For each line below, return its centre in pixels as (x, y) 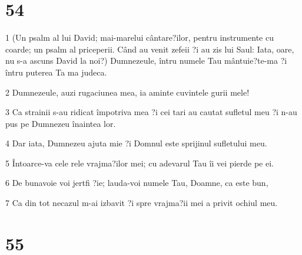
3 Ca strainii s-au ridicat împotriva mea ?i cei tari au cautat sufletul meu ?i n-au (151, 112)
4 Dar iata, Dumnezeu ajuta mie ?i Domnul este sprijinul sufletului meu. (136, 143)
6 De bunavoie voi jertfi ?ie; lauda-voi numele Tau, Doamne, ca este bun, (137, 183)
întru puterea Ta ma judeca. (56, 72)
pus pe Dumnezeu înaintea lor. (61, 123)
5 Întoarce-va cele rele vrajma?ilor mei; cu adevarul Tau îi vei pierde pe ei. (140, 163)
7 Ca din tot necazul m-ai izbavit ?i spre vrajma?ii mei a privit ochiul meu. (142, 203)
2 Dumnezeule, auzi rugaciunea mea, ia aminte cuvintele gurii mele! (127, 92)
